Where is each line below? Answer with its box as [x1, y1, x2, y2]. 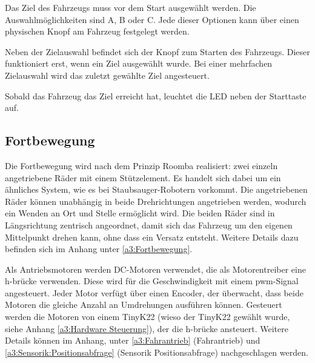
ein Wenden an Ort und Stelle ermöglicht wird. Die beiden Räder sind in [5, 207, 275, 219]
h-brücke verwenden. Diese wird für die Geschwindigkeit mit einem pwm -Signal [5, 275, 299, 287]
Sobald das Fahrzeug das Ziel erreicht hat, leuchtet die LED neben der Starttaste [5, 89, 307, 102]
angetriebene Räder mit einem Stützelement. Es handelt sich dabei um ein [5, 171, 281, 184]
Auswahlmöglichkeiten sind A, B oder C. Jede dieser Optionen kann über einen [5, 13, 299, 25]
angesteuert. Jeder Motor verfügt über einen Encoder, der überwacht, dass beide [5, 286, 303, 299]
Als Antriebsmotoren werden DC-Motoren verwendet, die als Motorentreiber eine [5, 262, 306, 275]
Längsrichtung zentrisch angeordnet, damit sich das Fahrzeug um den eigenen [5, 218, 293, 231]
